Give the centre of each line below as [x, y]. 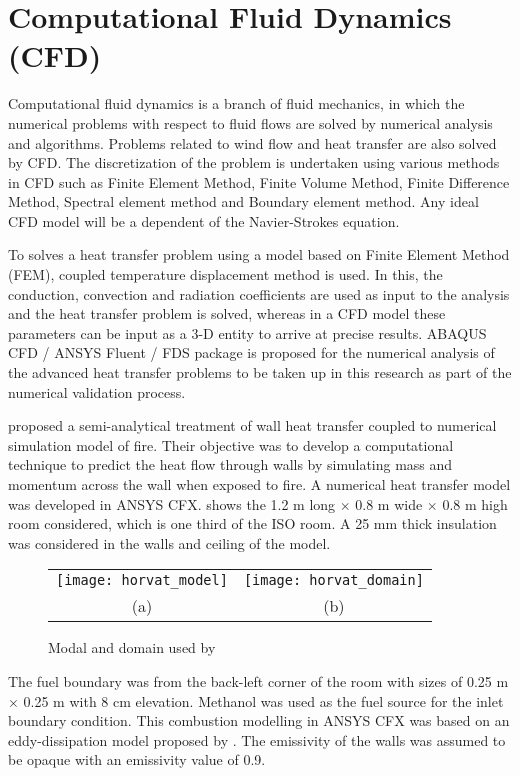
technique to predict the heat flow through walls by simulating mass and [230, 464]
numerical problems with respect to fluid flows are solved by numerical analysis [250, 122]
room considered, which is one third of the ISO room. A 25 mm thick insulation [252, 523]
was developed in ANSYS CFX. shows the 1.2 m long [172, 503]
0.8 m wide [389, 503]
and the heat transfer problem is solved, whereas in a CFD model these [227, 313]
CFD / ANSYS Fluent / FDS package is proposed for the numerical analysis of [251, 352]
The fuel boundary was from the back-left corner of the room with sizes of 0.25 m [258, 680]
